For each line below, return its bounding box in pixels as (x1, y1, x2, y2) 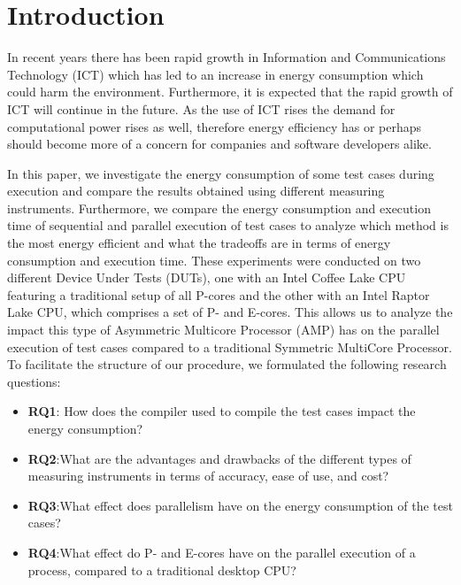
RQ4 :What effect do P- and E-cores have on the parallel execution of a (27, 543, 416, 561)
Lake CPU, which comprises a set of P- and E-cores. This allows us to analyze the (7, 303, 453, 321)
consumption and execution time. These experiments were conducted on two (7, 250, 421, 269)
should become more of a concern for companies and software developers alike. (7, 135, 432, 153)
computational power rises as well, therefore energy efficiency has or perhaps (7, 117, 422, 135)
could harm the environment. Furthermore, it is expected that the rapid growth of (7, 82, 453, 101)
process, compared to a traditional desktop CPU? (27, 560, 296, 579)
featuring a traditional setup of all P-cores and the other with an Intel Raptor (7, 285, 430, 304)
